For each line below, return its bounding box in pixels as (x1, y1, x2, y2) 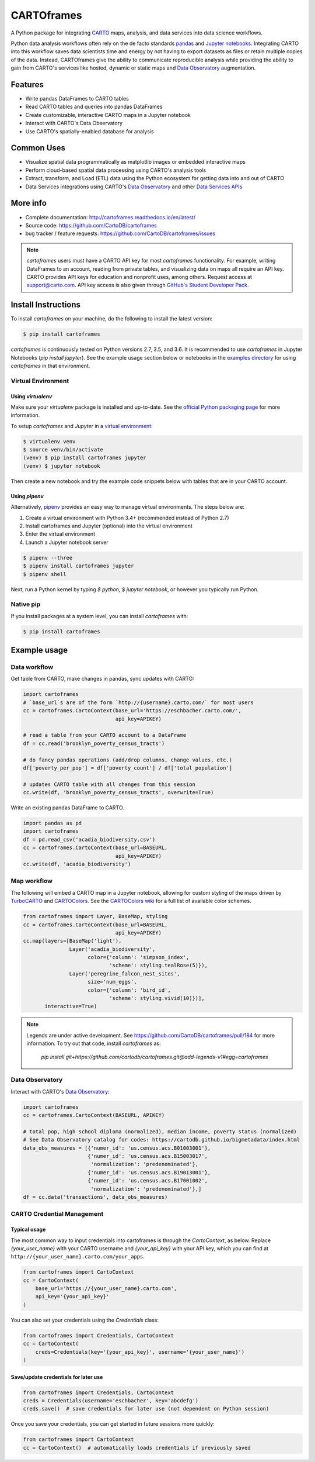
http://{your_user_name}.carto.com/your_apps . (10, 1253, 145, 1260)
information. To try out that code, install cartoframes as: (26, 1040, 161, 1047)
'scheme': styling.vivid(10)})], (108, 995, 205, 1002)
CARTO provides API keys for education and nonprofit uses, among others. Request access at (26, 273, 252, 280)
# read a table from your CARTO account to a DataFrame (23, 732, 187, 739)
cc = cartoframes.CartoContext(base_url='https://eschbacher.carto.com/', (23, 708, 242, 714)
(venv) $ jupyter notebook (23, 463, 100, 469)
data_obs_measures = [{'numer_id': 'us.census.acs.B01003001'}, (23, 1144, 211, 1151)
